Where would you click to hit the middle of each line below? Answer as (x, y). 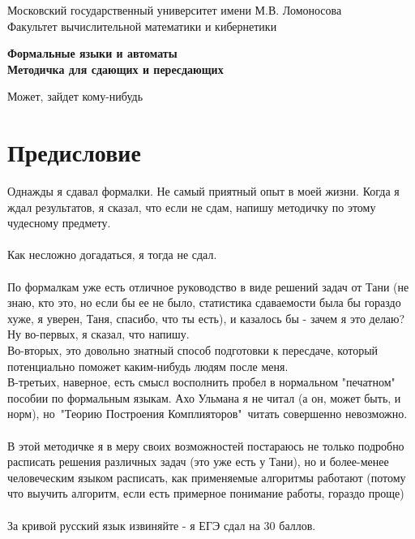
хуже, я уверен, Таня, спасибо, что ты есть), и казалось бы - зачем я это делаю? (206, 318)
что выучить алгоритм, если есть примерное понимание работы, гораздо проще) (206, 493)
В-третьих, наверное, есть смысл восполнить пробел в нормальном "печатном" (201, 382)
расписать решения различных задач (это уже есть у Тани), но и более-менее (198, 461)
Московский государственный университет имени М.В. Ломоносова (175, 10)
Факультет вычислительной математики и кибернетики (142, 26)
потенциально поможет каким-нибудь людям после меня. (148, 366)
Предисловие (74, 152)
